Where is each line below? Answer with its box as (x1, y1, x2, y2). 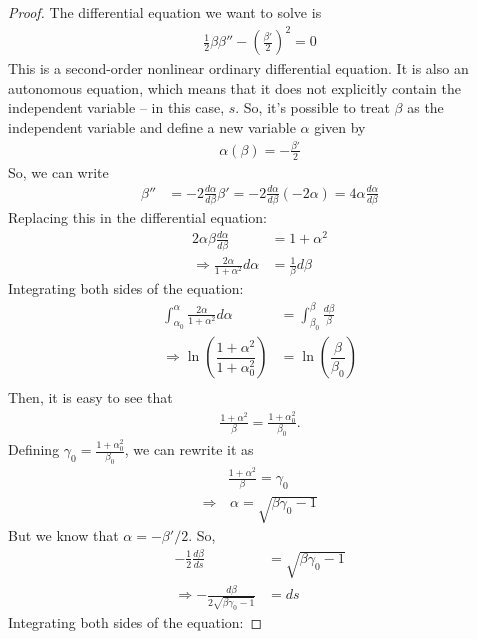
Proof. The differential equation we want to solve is (8, 2, 322, 22)
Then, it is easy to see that (8, 387, 173, 408)
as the (407, 97, 444, 118)
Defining (8, 439, 60, 460)
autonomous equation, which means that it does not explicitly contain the (8, 77, 461, 98)
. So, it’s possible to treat (235, 97, 390, 118)
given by (314, 116, 366, 137)
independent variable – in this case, (8, 97, 225, 118)
